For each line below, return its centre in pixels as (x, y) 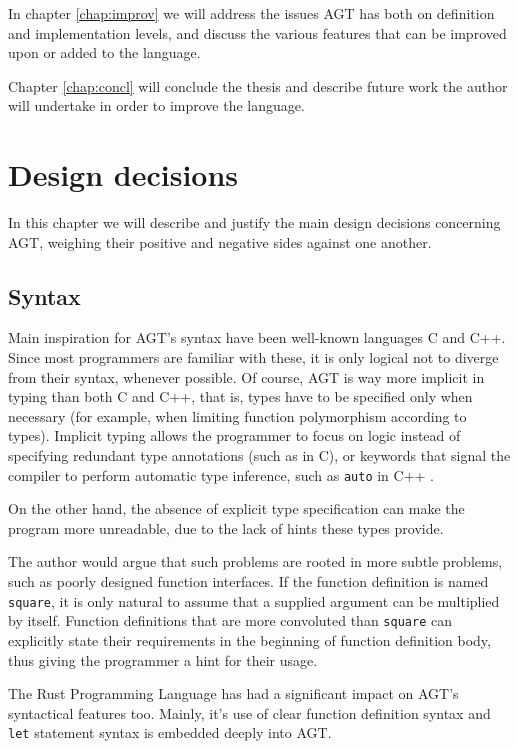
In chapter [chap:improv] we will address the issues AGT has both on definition (251, 13)
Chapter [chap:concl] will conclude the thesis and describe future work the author (258, 85)
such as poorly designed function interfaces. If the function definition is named (248, 581)
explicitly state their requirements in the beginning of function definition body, (249, 639)
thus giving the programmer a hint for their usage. (163, 659)
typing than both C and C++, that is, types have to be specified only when (240, 396)
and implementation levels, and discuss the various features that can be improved (257, 32)
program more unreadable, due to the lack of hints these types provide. (226, 527)
